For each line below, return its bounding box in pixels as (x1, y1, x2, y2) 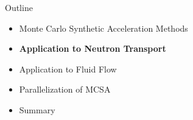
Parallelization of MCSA (19, 83, 111, 96)
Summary (19, 103, 55, 116)
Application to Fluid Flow (19, 62, 117, 75)
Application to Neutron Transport (19, 42, 166, 55)
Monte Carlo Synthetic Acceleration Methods (19, 21, 188, 34)
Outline (5, 1, 33, 13)
